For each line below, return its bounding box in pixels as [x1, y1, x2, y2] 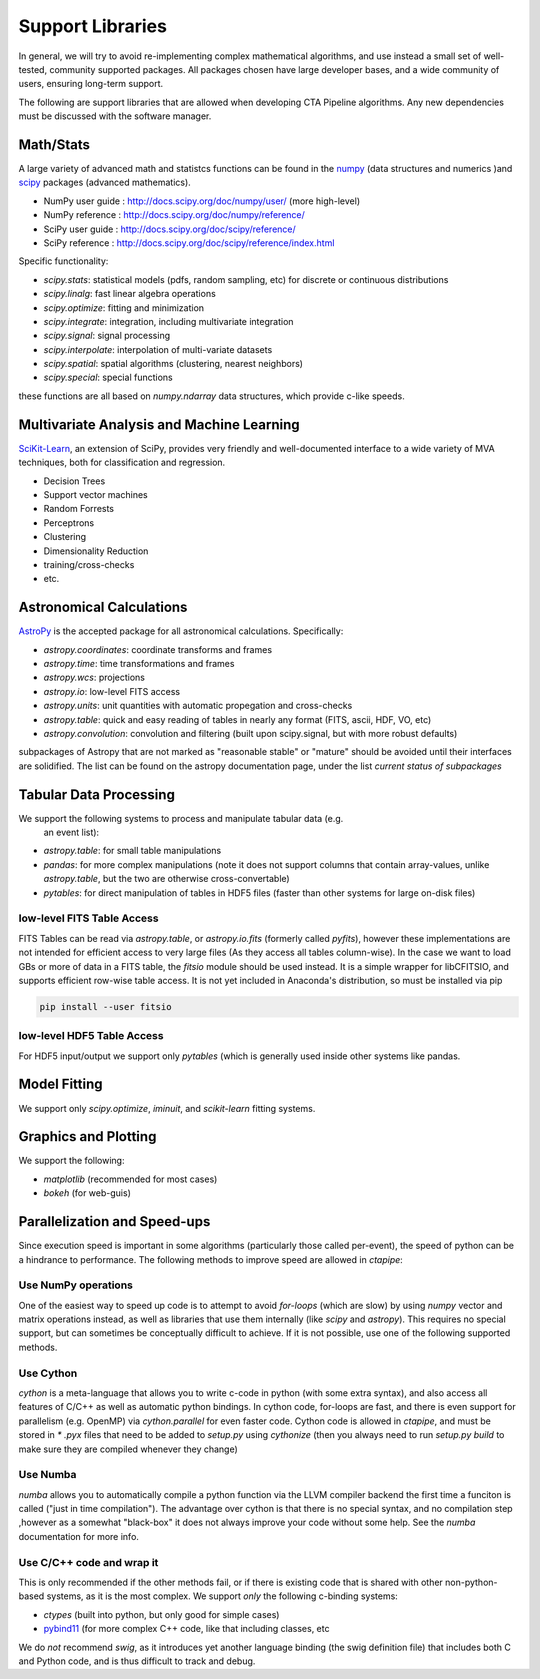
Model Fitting [18, 1076, 104, 1093]
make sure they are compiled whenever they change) [18, 1443, 239, 1455]
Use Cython [18, 1366, 78, 1380]
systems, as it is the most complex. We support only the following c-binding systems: [46, 1590, 399, 1602]
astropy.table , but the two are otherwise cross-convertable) [43, 873, 290, 885]
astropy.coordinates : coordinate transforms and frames [43, 643, 273, 655]
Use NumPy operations [18, 1278, 134, 1292]
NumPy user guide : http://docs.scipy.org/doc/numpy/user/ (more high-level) [43, 195, 361, 207]
